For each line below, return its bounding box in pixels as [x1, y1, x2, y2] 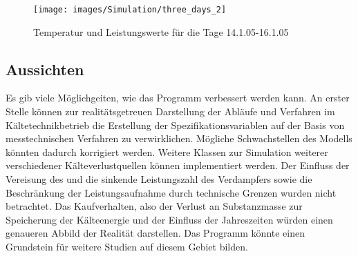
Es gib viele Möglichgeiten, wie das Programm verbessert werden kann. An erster [6, 90, 350, 105]
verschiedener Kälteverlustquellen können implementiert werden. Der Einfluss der [6, 158, 350, 173]
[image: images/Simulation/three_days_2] [33, 5, 227, 14]
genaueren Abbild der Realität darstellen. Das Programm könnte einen [6, 226, 305, 240]
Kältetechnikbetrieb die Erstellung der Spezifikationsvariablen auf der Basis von [6, 117, 345, 132]
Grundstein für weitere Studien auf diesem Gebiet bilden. [6, 239, 248, 253]
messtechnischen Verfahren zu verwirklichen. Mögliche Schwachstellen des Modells [6, 131, 352, 146]
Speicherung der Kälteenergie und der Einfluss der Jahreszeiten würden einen [6, 212, 333, 226]
